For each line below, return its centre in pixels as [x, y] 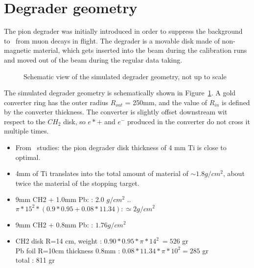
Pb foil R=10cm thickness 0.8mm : [68, 250]
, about [234, 173]
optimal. [28, 157]
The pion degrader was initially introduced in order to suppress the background [123, 31]
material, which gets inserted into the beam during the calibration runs [140, 50]
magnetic [18, 50]
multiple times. [26, 131]
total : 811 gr [35, 260]
